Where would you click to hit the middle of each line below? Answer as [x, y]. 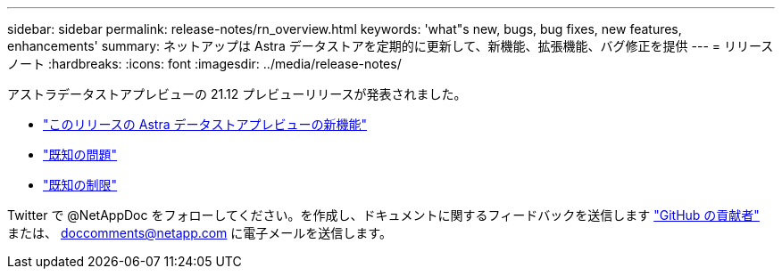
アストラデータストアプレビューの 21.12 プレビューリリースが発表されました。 [237, 94]
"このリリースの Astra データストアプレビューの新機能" [205, 124]
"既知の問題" [80, 154]
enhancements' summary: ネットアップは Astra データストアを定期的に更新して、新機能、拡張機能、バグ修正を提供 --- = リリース [391, 46]
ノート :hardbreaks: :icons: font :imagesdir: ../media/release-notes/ [204, 64]
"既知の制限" [80, 185]
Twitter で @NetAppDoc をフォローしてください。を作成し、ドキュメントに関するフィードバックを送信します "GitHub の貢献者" [383, 215]
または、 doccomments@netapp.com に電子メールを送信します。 [200, 233]
